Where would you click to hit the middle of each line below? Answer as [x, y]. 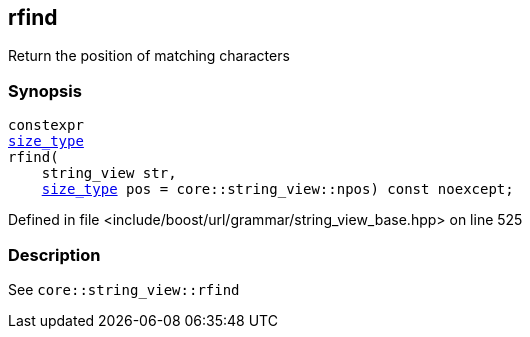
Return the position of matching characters [149, 56]
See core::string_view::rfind [124, 289]
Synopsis [45, 90]
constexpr [46, 125]
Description [54, 254]
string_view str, [109, 173]
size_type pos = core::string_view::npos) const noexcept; [277, 189]
